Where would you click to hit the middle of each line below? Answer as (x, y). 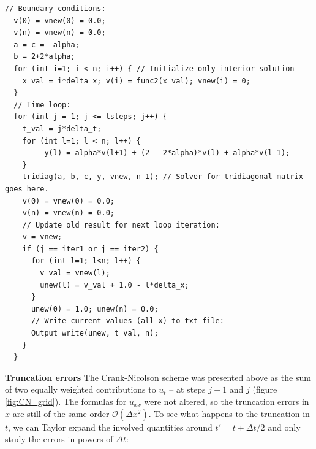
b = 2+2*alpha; (44, 57)
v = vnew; (42, 237)
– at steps (187, 389)
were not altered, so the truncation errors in (227, 401)
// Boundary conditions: (55, 9)
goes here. (27, 189)
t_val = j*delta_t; (62, 129)
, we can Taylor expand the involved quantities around (110, 427)
